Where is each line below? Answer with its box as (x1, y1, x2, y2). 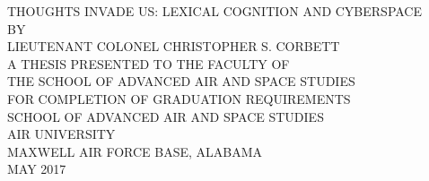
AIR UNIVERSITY (7, 125, 116, 143)
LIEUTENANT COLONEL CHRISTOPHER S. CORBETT (7, 37, 340, 56)
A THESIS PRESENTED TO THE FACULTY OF (7, 54, 290, 73)
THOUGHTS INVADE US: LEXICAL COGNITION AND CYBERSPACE (7, 2, 423, 20)
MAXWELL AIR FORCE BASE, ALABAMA (7, 142, 263, 160)
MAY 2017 (7, 159, 66, 178)
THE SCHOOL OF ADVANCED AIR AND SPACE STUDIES (7, 72, 355, 90)
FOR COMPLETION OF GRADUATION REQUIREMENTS (7, 89, 351, 108)
